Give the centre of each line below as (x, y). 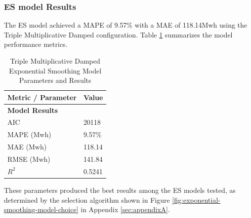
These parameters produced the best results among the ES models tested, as (120, 190)
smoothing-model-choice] (41, 209)
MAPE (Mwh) (29, 134)
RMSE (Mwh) (29, 159)
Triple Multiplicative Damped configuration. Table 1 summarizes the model (118, 34)
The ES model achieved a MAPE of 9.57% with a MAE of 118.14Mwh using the (126, 25)
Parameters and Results (55, 80)
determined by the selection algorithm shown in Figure (87, 200)
